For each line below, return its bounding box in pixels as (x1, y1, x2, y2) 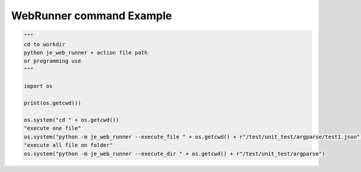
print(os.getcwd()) (23, 100, 81, 106)
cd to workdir (23, 41, 66, 48)
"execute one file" (23, 125, 81, 132)
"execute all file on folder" (23, 142, 113, 149)
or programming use (23, 58, 81, 64)
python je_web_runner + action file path (23, 49, 148, 56)
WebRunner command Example (11, 9, 173, 22)
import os (23, 83, 53, 90)
